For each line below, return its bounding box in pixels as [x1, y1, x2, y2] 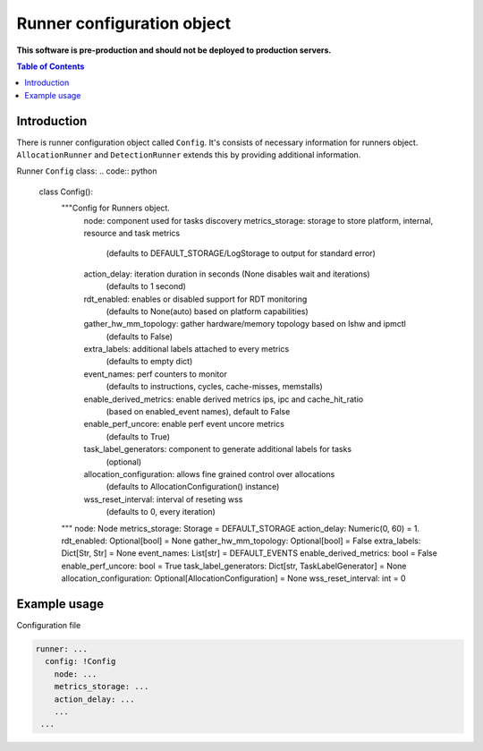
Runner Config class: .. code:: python [16, 166, 157, 176]
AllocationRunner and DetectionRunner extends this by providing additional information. [16, 149, 361, 160]
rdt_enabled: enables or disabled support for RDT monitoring [83, 294, 308, 304]
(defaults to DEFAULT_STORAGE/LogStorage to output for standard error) [106, 248, 376, 259]
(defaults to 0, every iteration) [106, 507, 216, 517]
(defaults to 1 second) [106, 281, 187, 292]
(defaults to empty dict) [106, 356, 193, 367]
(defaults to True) [106, 431, 170, 442]
